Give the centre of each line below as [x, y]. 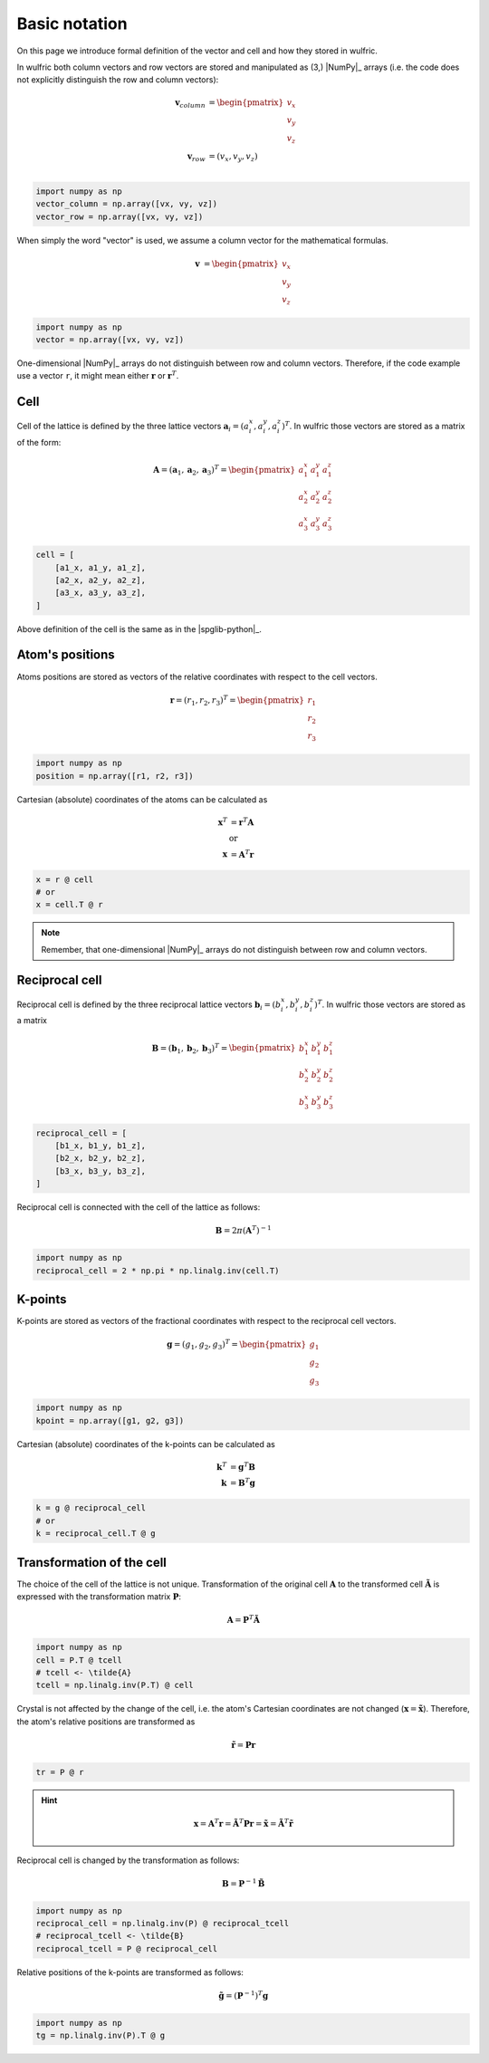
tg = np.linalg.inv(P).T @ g [101, 2036]
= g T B [242, 1466]
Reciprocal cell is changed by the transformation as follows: [128, 1860]
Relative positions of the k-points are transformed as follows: [130, 1972]
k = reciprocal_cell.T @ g [96, 1534]
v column [190, 103]
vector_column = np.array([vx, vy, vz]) [126, 204]
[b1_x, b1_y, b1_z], [101, 1146]
